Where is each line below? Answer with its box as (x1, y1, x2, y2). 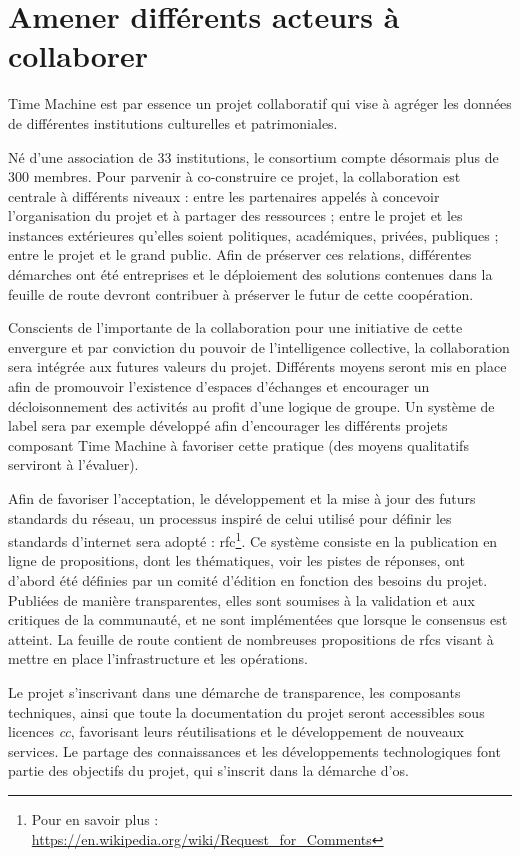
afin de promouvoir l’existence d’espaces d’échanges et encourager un (8, 376, 430, 397)
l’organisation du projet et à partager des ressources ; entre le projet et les (8, 205, 463, 226)
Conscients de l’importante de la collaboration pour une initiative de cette (8, 317, 463, 338)
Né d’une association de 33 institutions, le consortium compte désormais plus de (8, 146, 499, 167)
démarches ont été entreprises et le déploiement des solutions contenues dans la (8, 264, 493, 285)
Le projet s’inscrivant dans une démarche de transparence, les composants (8, 682, 461, 702)
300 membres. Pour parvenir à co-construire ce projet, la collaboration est (8, 166, 461, 187)
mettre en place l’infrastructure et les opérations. (8, 648, 308, 669)
